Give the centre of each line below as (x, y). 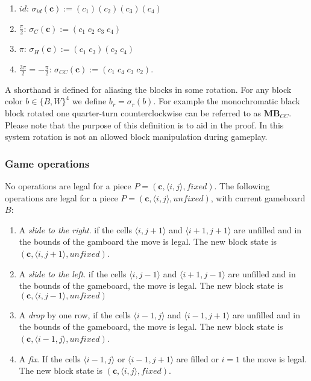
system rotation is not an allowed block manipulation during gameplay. (136, 137)
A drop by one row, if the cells (75, 314)
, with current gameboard (258, 197)
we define (89, 101)
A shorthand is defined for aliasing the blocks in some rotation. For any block (148, 89)
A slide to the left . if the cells (73, 273)
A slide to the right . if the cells (75, 229)
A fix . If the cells (50, 358)
